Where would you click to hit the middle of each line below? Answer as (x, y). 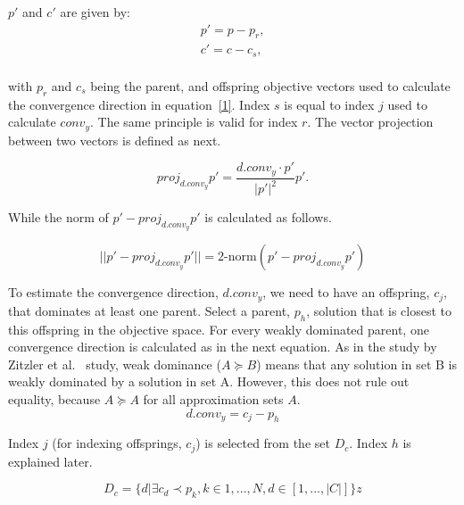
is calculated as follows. (268, 217)
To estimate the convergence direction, (113, 292)
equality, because (54, 399)
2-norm (237, 257)
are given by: (95, 12)
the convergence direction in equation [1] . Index (139, 104)
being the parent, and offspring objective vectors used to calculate (270, 85)
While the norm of (58, 217)
